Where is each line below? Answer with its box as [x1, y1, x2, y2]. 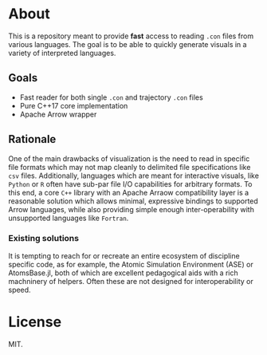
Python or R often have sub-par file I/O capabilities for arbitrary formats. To [8, 179, 253, 188]
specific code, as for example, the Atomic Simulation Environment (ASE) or [8, 259, 253, 269]
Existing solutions [8, 233, 80, 244]
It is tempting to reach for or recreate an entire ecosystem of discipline [8, 250, 241, 260]
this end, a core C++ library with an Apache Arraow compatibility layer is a [8, 187, 249, 197]
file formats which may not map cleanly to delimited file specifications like [8, 162, 251, 172]
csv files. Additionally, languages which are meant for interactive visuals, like [8, 171, 259, 180]
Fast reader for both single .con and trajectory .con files [19, 93, 203, 102]
